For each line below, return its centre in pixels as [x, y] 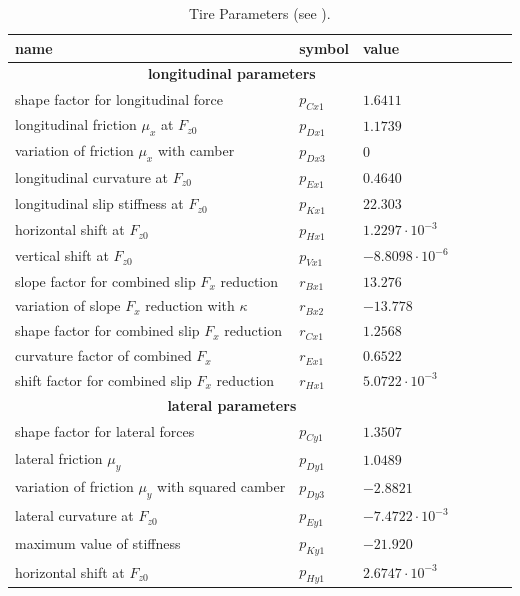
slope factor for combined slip [105, 280]
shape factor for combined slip [107, 330]
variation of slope [68, 305]
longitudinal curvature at [91, 177]
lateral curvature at [74, 515]
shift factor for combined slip [103, 379]
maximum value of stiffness [98, 543]
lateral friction [59, 457]
